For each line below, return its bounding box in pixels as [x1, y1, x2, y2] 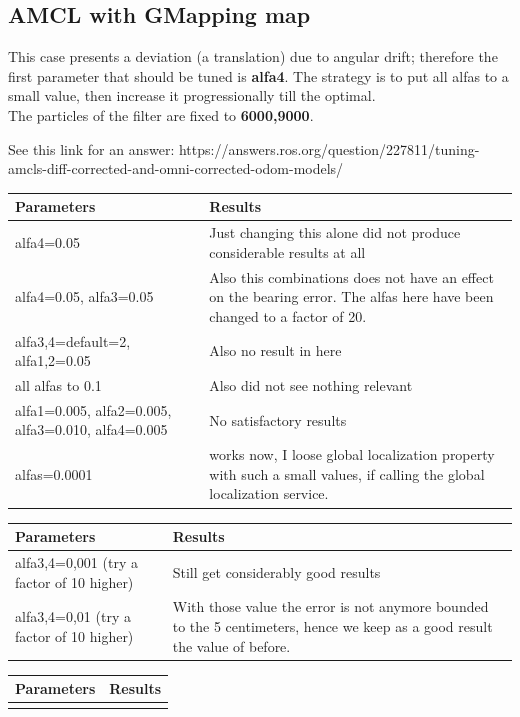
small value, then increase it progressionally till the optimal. [8, 85, 376, 106]
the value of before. [172, 635, 291, 656]
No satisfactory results [209, 409, 347, 430]
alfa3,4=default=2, [15, 330, 131, 351]
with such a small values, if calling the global [209, 463, 485, 484]
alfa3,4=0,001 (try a [15, 551, 138, 572]
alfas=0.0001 [15, 463, 93, 484]
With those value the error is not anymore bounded [172, 596, 489, 617]
